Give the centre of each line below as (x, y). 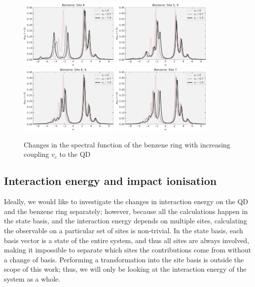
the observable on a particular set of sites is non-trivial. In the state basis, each (124, 230)
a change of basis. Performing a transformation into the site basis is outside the (124, 259)
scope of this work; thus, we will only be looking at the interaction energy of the (125, 269)
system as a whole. (32, 278)
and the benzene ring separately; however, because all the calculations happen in (126, 211)
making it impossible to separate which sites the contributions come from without (128, 250)
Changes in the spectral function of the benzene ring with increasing (127, 144)
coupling (36, 154)
